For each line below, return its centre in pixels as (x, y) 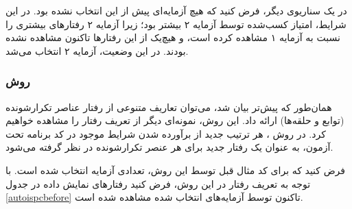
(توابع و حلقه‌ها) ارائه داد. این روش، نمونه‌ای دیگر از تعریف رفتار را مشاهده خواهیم (175, 120)
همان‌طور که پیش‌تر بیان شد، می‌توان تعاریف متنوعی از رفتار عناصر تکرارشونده (169, 107)
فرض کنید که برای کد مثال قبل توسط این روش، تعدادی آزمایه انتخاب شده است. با (176, 170)
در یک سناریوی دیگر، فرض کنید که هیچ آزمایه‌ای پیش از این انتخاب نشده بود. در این (176, 10)
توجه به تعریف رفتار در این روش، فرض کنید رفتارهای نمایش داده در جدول (158, 183)
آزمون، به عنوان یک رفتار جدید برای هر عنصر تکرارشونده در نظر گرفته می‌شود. (169, 147)
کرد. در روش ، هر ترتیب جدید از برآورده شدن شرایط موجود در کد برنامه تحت (166, 133)
